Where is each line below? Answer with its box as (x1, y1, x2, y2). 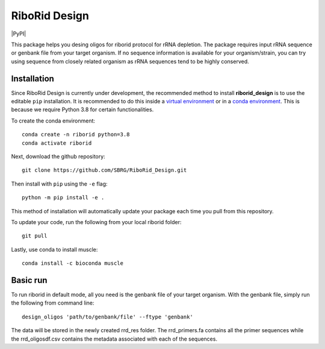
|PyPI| (11, 30, 26, 37)
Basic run (11, 275, 48, 285)
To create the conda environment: (11, 117, 96, 124)
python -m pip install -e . (22, 194, 105, 201)
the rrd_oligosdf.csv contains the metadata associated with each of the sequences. (11, 335, 218, 342)
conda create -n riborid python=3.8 (22, 131, 130, 138)
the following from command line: (11, 299, 94, 306)
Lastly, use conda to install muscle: (11, 246, 98, 253)
